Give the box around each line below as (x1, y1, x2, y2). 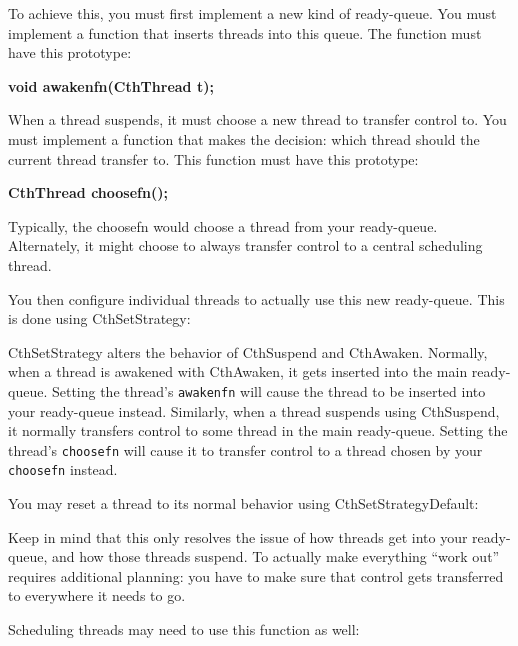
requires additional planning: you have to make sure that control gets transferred (8, 565, 504, 586)
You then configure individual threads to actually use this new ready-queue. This (8, 288, 505, 309)
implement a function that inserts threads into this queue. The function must (8, 22, 482, 43)
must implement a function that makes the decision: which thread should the (8, 128, 480, 149)
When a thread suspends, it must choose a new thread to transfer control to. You (8, 109, 507, 130)
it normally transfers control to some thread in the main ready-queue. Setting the (8, 420, 508, 441)
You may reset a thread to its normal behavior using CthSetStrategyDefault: (8, 493, 479, 514)
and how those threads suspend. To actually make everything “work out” (51, 546, 500, 567)
